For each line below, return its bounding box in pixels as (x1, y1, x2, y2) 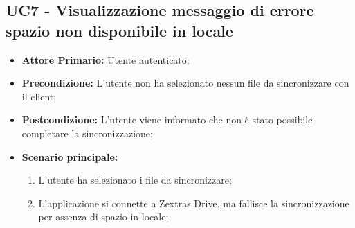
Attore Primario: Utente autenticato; (21, 52, 190, 67)
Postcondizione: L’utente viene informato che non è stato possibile (21, 112, 313, 127)
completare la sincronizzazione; (21, 125, 153, 140)
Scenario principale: (21, 149, 118, 164)
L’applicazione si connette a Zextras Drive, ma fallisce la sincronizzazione (38, 195, 349, 210)
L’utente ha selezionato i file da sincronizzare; (38, 173, 232, 187)
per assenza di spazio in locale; (38, 209, 169, 224)
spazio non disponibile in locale (6, 19, 233, 41)
